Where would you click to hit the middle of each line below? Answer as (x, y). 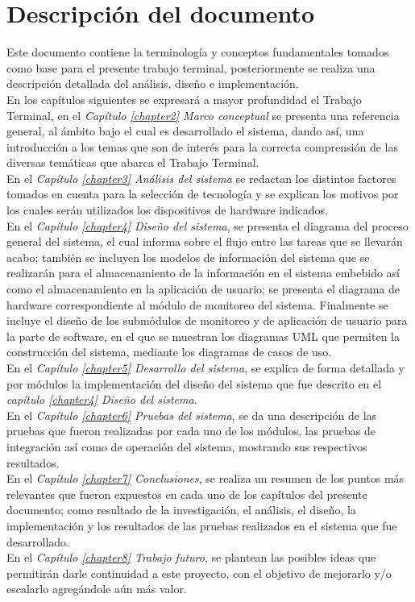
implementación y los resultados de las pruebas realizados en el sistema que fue (202, 525)
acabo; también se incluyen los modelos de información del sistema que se (188, 257)
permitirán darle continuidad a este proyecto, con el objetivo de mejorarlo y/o (199, 573)
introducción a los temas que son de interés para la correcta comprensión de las (202, 146)
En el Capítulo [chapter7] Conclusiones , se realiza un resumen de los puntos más (205, 478)
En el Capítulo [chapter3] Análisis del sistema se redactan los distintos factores (201, 178)
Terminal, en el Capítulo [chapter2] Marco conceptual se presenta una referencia (203, 115)
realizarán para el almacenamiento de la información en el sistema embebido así (203, 273)
